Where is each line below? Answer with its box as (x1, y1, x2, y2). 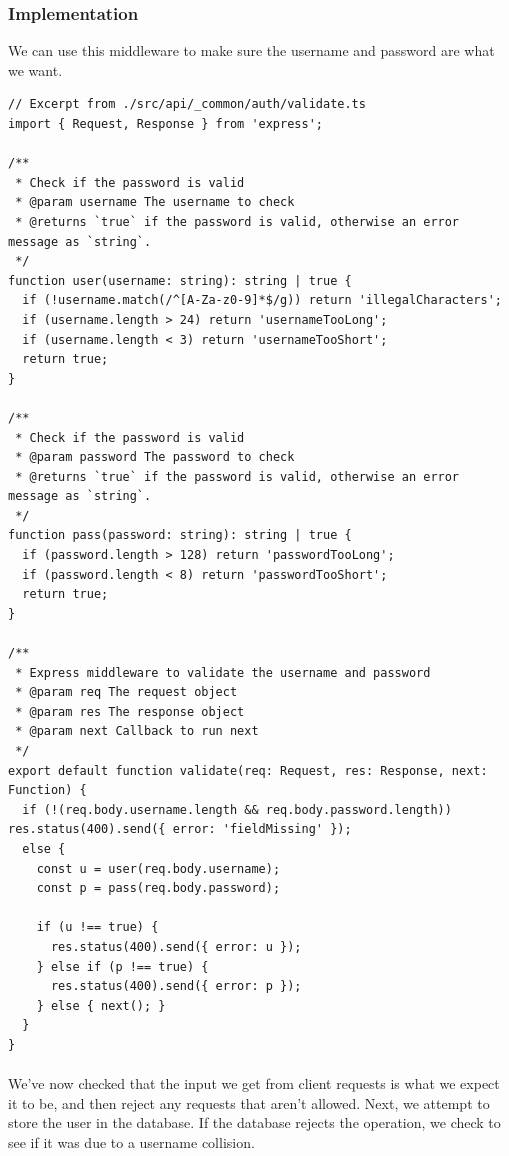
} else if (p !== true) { (36, 959, 209, 974)
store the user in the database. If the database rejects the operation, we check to (8, 1112, 501, 1133)
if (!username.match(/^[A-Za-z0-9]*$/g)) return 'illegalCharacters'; (22, 293, 502, 308)
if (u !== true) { (36, 920, 159, 935)
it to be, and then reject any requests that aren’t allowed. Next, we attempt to (8, 1092, 490, 1113)
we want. (8, 59, 63, 80)
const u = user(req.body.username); (36, 861, 281, 876)
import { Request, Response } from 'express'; (8, 117, 323, 131)
